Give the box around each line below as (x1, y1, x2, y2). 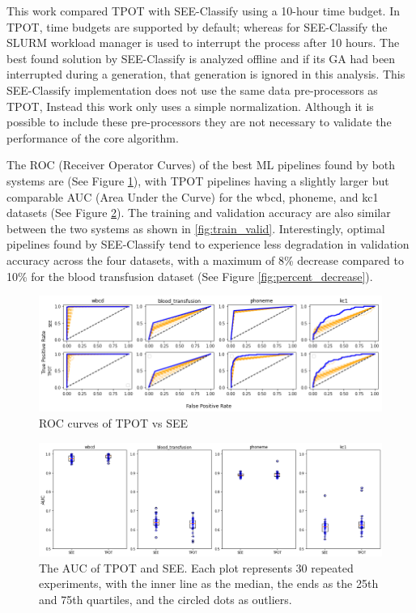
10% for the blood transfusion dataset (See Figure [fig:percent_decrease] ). (6, 267, 373, 284)
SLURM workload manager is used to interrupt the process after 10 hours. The (6, 34, 400, 51)
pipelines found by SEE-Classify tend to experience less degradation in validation (6, 236, 410, 253)
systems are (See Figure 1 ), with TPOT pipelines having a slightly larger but (6, 172, 389, 189)
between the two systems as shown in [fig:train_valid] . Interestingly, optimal (6, 219, 385, 236)
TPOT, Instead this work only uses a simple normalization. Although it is (6, 97, 374, 114)
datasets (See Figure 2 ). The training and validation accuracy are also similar (6, 204, 391, 221)
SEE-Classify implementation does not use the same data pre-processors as (6, 81, 378, 98)
